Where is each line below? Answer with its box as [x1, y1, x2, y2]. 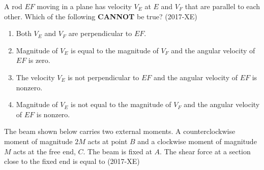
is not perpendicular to [68, 72, 139, 82]
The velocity [16, 72, 55, 82]
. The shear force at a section [160, 146, 251, 156]
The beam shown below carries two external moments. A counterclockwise [4, 126, 236, 137]
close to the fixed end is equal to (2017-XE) [4, 156, 140, 166]
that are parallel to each [185, 1, 260, 11]
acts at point [87, 135, 128, 146]
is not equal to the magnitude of [71, 99, 171, 110]
